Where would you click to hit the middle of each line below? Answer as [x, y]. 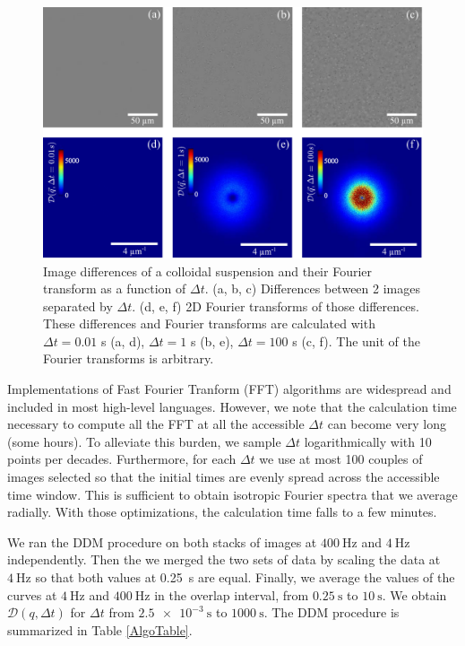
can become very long [387, 424]
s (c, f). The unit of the [357, 340]
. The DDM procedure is [332, 612]
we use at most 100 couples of [341, 459]
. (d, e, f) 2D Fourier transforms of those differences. [276, 306]
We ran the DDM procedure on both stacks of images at [162, 541]
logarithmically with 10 [368, 441]
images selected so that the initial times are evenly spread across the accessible [224, 477]
